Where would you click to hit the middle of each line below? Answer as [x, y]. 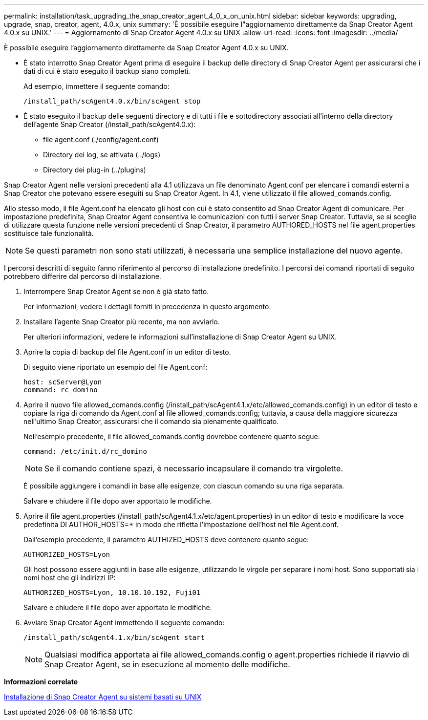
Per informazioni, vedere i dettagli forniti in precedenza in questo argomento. [147, 307]
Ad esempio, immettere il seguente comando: [96, 86]
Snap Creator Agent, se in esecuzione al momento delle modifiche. [167, 664]
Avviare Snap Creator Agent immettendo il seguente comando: [124, 623]
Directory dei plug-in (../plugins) [95, 170]
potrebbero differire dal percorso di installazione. [83, 276]
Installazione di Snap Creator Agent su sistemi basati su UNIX [103, 697]
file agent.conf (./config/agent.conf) [101, 139]
